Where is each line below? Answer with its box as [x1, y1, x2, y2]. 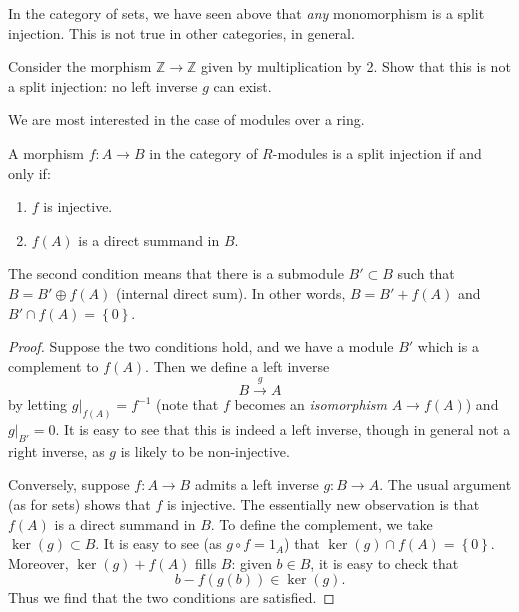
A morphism [8, 142, 84, 163]
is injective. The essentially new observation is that [166, 493, 480, 514]
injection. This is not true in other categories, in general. [8, 22, 355, 43]
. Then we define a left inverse [145, 355, 330, 376]
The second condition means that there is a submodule [8, 263, 344, 284]
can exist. [213, 75, 272, 96]
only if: [8, 162, 51, 183]
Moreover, [8, 552, 69, 573]
